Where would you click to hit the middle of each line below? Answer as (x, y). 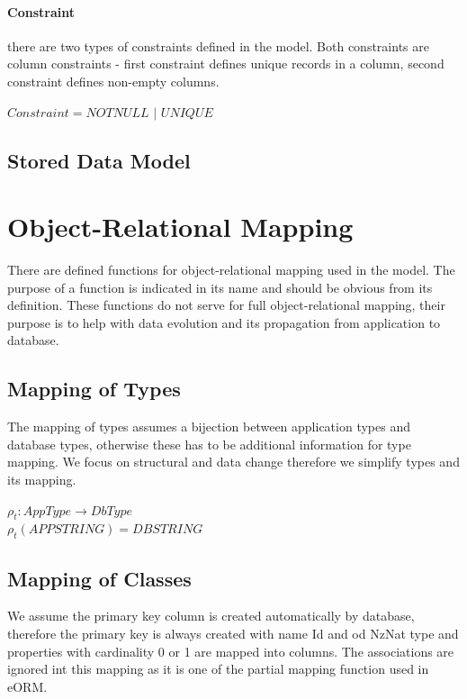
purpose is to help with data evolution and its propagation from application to (224, 322)
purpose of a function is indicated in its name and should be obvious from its (220, 287)
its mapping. (42, 480)
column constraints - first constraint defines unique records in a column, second (226, 64)
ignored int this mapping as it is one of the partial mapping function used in (218, 669)
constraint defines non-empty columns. (113, 81)
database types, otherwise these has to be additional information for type (209, 444)
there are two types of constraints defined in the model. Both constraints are (218, 45)
